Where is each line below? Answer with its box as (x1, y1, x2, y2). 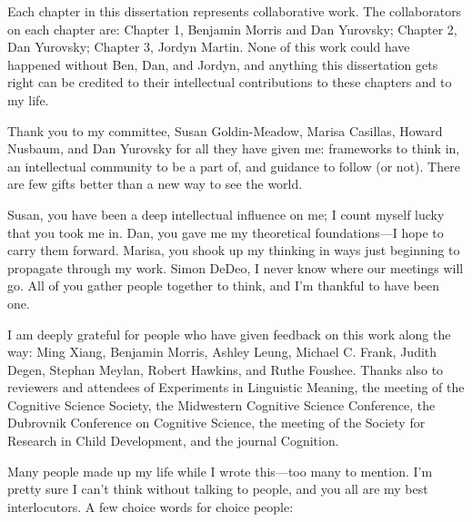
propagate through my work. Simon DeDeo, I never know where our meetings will (7, 258, 464, 277)
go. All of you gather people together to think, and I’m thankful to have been (7, 276, 439, 295)
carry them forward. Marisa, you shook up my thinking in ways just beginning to (7, 241, 460, 260)
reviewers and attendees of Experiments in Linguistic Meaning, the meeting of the (7, 378, 465, 397)
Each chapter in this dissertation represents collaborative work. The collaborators (7, 2, 462, 20)
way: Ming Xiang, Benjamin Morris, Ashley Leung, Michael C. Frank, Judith (7, 342, 437, 361)
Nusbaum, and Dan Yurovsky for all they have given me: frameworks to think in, (7, 139, 460, 158)
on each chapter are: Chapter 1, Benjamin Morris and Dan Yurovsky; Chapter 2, (7, 19, 457, 38)
